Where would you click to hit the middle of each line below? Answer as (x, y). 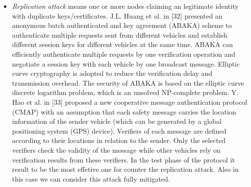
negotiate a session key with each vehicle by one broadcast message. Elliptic (126, 63)
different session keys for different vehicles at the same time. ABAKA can (123, 44)
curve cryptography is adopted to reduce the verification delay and (112, 73)
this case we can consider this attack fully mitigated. (91, 178)
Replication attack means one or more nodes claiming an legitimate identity (125, 6)
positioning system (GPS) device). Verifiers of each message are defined (119, 130)
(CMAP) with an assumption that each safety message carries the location (124, 111)
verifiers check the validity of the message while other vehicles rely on (116, 150)
